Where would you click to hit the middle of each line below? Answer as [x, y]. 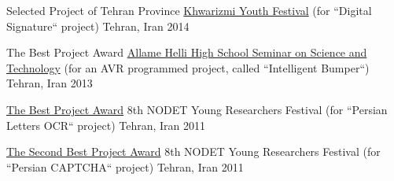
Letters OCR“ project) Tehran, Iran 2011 [106, 125]
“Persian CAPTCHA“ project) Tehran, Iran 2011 [125, 166]
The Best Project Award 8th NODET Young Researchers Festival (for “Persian [197, 109]
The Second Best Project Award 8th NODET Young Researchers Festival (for [193, 151]
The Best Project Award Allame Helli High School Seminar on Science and [187, 52]
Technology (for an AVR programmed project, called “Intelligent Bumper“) [188, 67]
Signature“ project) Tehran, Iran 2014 [98, 26]
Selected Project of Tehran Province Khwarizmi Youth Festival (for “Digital [189, 10]
